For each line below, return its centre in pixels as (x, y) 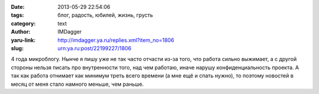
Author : (21, 32)
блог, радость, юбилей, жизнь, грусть (105, 15)
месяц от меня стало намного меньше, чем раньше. (77, 84)
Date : (18, 7)
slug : (17, 48)
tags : (17, 15)
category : (23, 23)
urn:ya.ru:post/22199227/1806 (95, 48)
